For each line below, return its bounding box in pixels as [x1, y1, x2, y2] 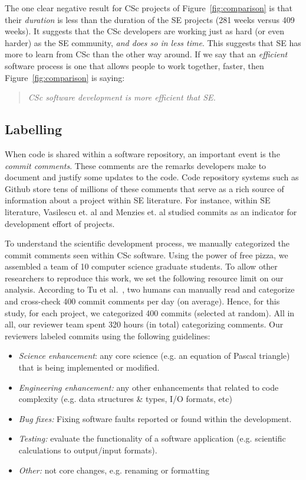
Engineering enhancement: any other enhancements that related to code [18, 381, 279, 393]
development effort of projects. [5, 217, 115, 229]
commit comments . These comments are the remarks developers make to [5, 159, 266, 171]
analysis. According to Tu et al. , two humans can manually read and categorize [5, 283, 295, 296]
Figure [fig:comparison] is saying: [5, 71, 125, 83]
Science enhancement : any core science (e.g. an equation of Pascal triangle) [18, 349, 290, 362]
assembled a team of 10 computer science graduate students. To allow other [5, 260, 278, 273]
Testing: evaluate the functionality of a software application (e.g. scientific [18, 432, 286, 445]
